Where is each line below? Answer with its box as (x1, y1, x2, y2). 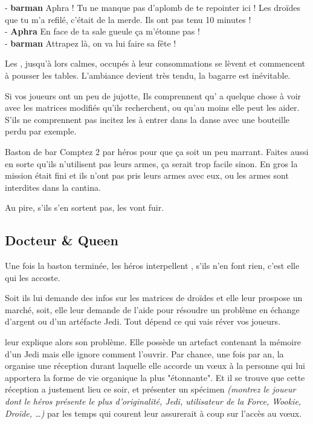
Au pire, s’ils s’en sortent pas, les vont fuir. (5, 201, 164, 214)
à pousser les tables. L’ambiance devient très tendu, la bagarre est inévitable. (5, 68, 291, 81)
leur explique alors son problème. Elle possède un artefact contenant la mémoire (5, 336, 301, 348)
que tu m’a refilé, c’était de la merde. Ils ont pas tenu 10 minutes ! (5, 13, 251, 25)
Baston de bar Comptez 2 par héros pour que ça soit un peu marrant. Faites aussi (5, 145, 309, 157)
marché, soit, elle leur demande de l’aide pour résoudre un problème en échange (5, 303, 300, 316)
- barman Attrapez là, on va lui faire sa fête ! (5, 36, 176, 49)
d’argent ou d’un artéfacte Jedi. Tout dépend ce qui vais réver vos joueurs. (5, 315, 281, 328)
